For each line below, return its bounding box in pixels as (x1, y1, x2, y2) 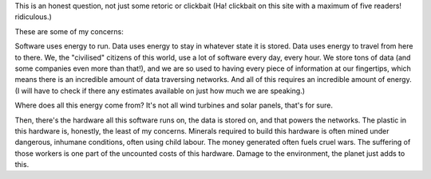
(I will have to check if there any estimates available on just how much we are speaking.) (14, 86, 306, 95)
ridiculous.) (14, 12, 52, 21)
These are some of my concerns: (14, 26, 124, 36)
